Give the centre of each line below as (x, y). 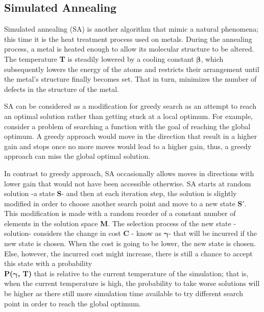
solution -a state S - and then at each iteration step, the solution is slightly (121, 193)
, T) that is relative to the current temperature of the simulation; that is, (133, 273)
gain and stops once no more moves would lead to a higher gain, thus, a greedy (128, 146)
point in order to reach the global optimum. (73, 303)
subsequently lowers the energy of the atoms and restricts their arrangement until (132, 69)
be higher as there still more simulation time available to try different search (124, 293)
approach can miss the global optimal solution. (77, 156)
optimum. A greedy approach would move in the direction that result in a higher (130, 136)
